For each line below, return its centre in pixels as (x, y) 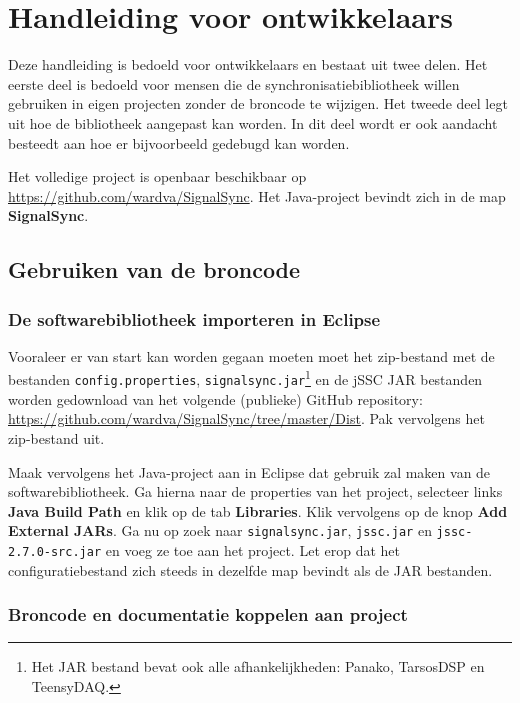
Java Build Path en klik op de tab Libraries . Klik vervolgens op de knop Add (258, 510)
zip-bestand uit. (56, 437)
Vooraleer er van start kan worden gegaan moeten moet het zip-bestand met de (251, 355)
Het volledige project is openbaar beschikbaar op (157, 176)
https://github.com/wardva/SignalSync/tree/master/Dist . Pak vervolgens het (246, 418)
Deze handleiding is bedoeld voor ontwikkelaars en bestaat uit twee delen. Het (248, 64)
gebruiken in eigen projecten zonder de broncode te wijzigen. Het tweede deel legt (258, 103)
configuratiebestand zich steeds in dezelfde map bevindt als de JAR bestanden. (250, 569)
